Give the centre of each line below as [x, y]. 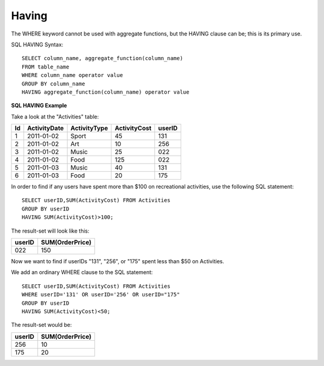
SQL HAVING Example [39, 106]
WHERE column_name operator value [72, 75]
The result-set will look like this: [50, 231]
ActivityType [89, 128]
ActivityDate [46, 128]
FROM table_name [46, 67]
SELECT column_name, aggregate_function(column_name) [102, 58]
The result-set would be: [41, 325]
